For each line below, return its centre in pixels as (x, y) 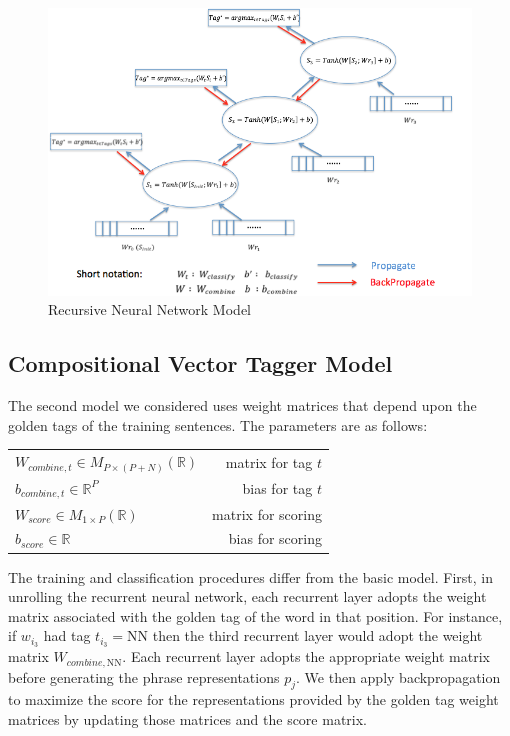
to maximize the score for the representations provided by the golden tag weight (253, 699)
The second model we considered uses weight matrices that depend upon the (242, 405)
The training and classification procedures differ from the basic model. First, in (251, 576)
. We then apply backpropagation (398, 676)
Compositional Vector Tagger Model (200, 363)
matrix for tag (269, 462)
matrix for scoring (267, 513)
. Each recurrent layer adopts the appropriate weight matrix (306, 656)
